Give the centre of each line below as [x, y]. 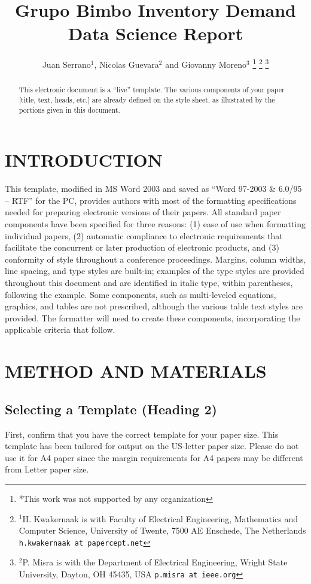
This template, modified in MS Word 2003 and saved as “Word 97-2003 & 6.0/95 [153, 189]
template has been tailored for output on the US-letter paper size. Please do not [152, 446]
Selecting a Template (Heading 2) [111, 409]
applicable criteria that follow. [60, 329]
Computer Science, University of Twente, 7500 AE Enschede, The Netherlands [162, 530]
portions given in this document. [69, 109]
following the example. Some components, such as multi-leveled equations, [141, 294]
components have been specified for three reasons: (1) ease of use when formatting [155, 224]
